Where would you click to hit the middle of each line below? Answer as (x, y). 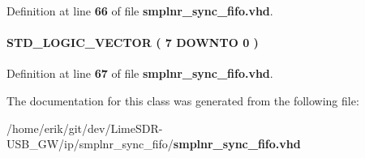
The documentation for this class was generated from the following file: (183, 100)
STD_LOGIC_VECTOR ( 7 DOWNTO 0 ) (133, 43)
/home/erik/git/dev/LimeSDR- (85, 128)
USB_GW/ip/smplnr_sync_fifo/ (90, 144)
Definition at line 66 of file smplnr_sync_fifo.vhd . (140, 11)
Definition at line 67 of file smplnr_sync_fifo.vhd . (140, 73)
